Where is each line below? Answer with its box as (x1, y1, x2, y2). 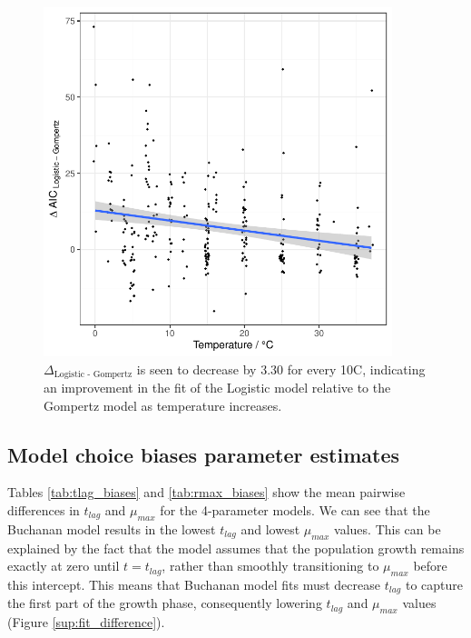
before (413, 556, 447, 575)
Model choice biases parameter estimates (7, 440, 400, 468)
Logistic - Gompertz (54, 370, 132, 380)
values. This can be (334, 519, 441, 538)
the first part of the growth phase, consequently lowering (7, 593, 322, 613)
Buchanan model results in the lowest (7, 519, 216, 538)
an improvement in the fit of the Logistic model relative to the (44, 378, 391, 397)
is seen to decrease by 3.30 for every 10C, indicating (136, 359, 426, 378)
